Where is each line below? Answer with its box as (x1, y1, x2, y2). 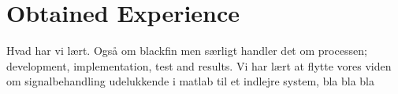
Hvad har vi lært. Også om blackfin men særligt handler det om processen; (6, 42, 367, 59)
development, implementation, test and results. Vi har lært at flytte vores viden (6, 57, 392, 74)
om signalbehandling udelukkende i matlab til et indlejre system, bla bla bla (6, 73, 374, 89)
